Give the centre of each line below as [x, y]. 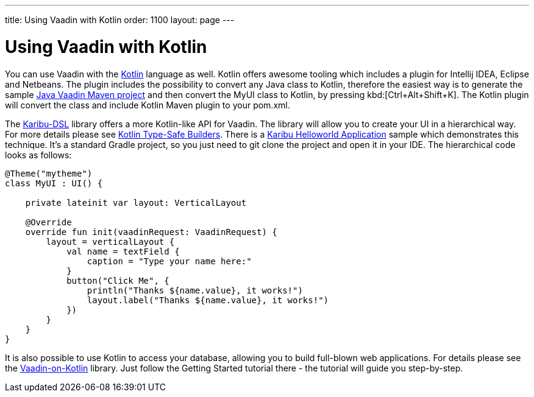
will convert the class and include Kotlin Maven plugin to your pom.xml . [148, 105]
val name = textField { [123, 251]
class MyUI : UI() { [54, 183]
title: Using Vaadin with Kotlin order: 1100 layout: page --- [120, 20]
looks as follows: [38, 155]
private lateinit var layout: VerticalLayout [136, 202]
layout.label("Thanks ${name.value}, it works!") [208, 300]
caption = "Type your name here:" [169, 261]
